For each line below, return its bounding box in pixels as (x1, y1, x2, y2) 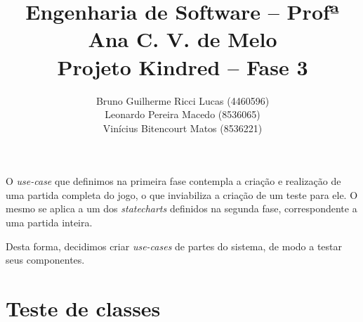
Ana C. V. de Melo (88, 25, 277, 53)
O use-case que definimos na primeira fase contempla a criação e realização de (6, 174, 341, 188)
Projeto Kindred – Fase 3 (57, 52, 308, 81)
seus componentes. (6, 252, 85, 267)
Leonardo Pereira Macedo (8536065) (105, 107, 260, 122)
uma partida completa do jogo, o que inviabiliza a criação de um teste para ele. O (6, 187, 358, 202)
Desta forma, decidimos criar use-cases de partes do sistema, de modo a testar (6, 238, 342, 253)
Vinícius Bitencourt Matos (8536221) (103, 120, 263, 135)
